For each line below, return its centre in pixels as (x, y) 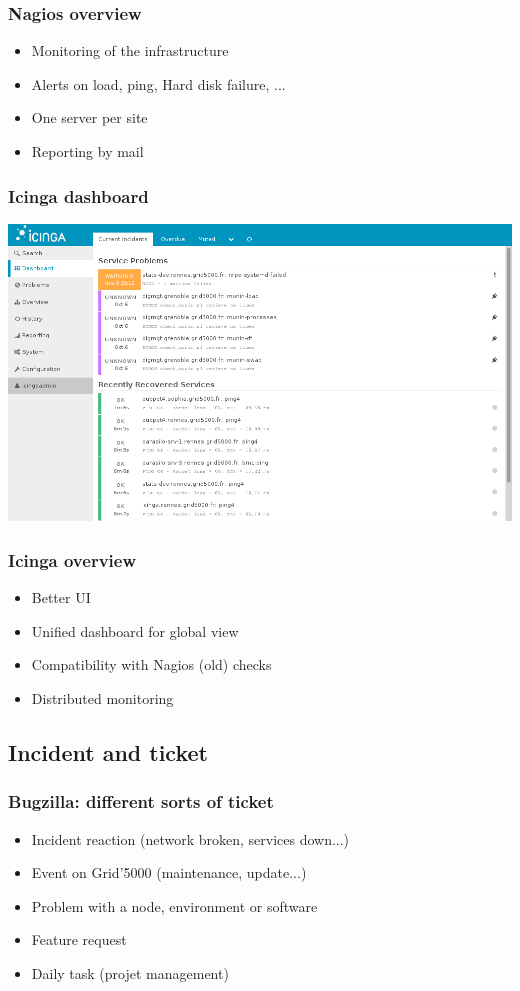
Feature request (79, 939)
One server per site (89, 117)
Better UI (61, 597)
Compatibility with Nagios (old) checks (151, 664)
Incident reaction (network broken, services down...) (190, 838)
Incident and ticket (108, 752)
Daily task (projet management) (130, 973)
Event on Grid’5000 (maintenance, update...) (169, 872)
